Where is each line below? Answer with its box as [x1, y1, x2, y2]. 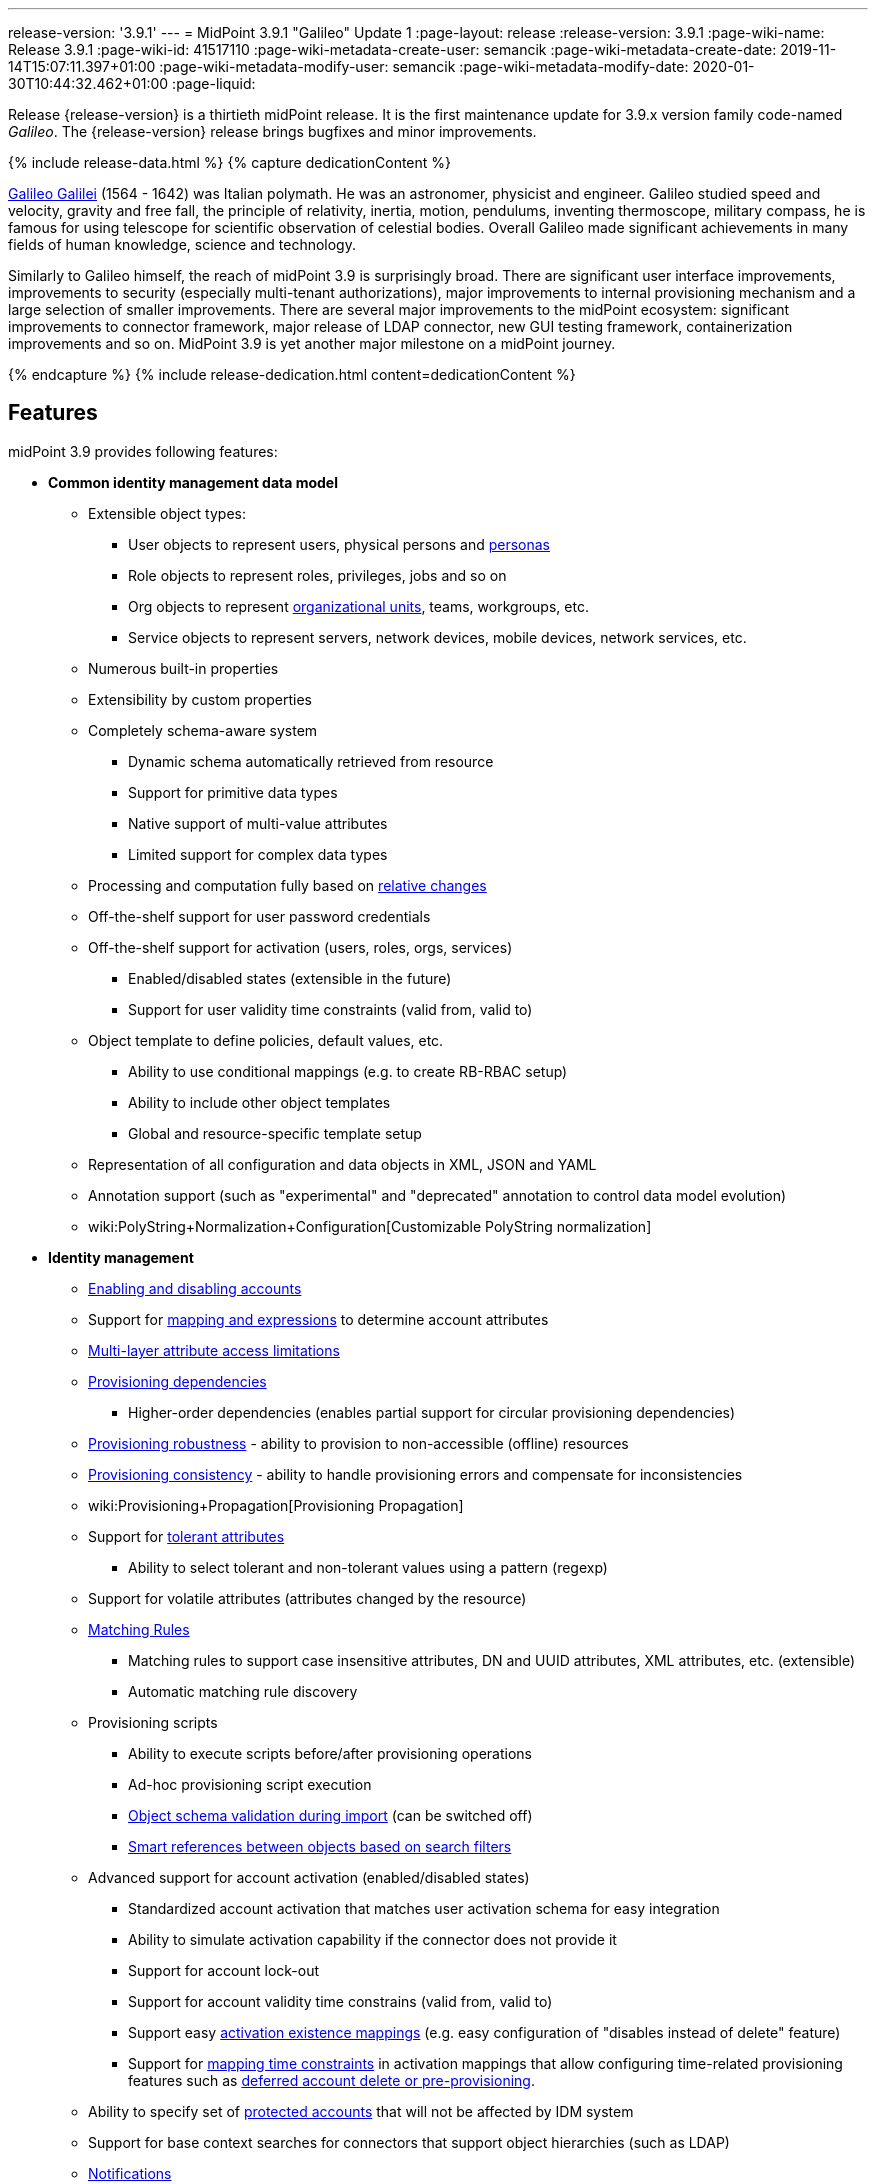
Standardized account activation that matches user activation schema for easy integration [128, 1899, 720, 1917]
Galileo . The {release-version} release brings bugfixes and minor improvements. [8, 123, 537, 140]
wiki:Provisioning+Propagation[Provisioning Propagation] [88, 1496, 464, 1514]
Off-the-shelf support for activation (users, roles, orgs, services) [88, 938, 513, 956]
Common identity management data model [48, 473, 339, 491]
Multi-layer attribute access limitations [88, 1341, 340, 1359]
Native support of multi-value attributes [128, 814, 388, 832]
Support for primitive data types [128, 783, 338, 801]
